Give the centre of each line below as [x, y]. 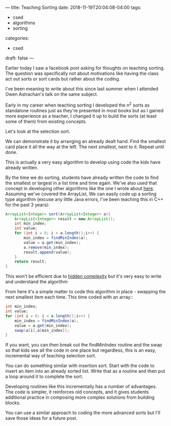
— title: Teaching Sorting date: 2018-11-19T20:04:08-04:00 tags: [73, 7]
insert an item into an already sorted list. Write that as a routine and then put [85, 371]
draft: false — [20, 58]
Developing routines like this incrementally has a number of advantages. [81, 387]
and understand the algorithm [36, 282]
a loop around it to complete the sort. [44, 377]
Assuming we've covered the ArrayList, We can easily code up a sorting [81, 194]
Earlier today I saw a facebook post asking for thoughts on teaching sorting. [85, 68]
